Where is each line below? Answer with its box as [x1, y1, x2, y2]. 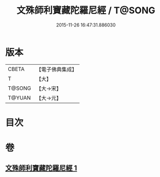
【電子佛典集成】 [36, 66, 78, 73]
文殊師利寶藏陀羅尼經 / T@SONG [16, 5, 155, 16]
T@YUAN [8, 94, 31, 101]
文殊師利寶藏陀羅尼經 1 [5, 164, 78, 172]
